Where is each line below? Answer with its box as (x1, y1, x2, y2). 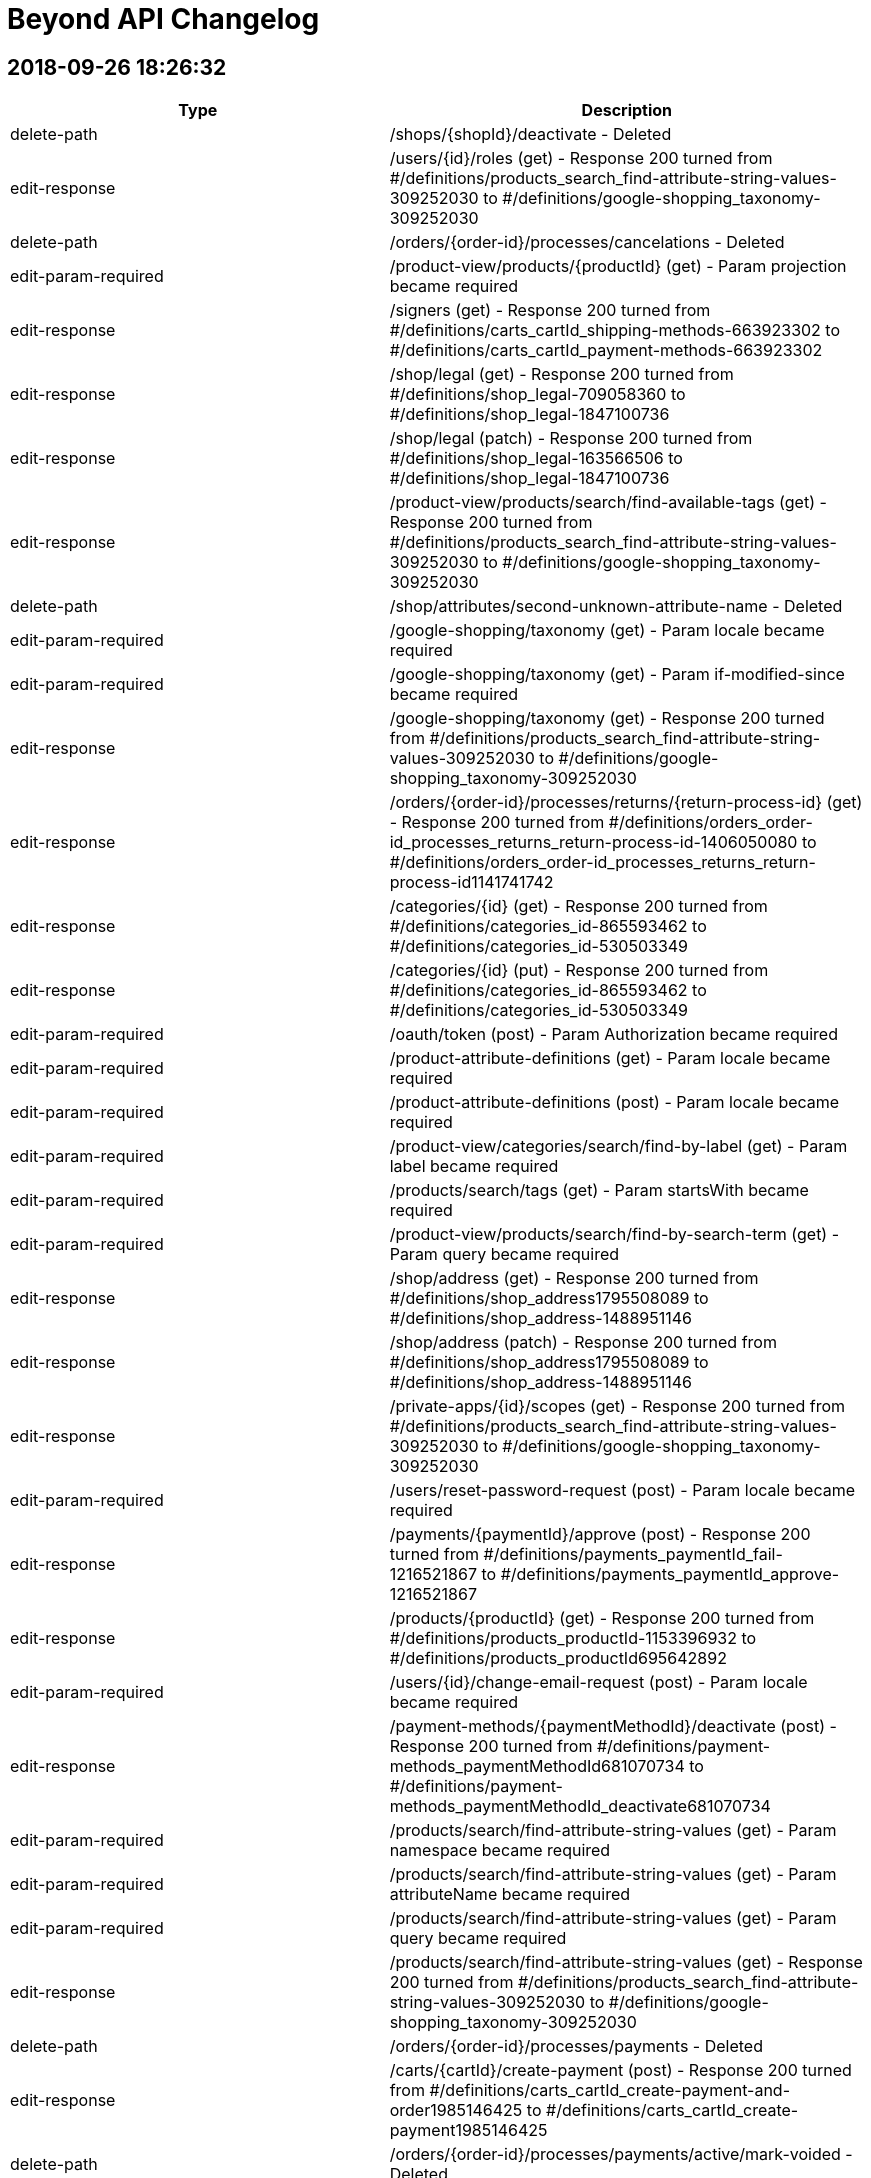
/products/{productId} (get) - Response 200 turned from (389, 1608, 815, 1629)
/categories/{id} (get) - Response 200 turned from (389, 896, 768, 917)
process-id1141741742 (389, 872, 554, 893)
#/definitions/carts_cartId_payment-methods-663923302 (389, 340, 823, 361)
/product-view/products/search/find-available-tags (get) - (389, 492, 827, 513)
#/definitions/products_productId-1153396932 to (389, 1628, 757, 1649)
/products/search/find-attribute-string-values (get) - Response (389, 1952, 863, 1973)
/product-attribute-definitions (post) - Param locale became (389, 1092, 840, 1113)
